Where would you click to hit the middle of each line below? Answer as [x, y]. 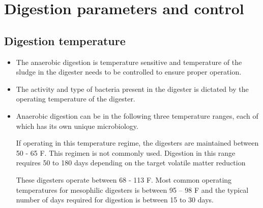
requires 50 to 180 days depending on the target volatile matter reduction [131, 163]
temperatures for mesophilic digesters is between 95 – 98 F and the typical [132, 189]
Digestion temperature [65, 40]
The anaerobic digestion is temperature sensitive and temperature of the [129, 62]
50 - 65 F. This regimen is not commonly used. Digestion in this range [126, 152]
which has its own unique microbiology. [77, 126]
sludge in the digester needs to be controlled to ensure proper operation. [129, 72]
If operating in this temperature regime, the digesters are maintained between [137, 143]
